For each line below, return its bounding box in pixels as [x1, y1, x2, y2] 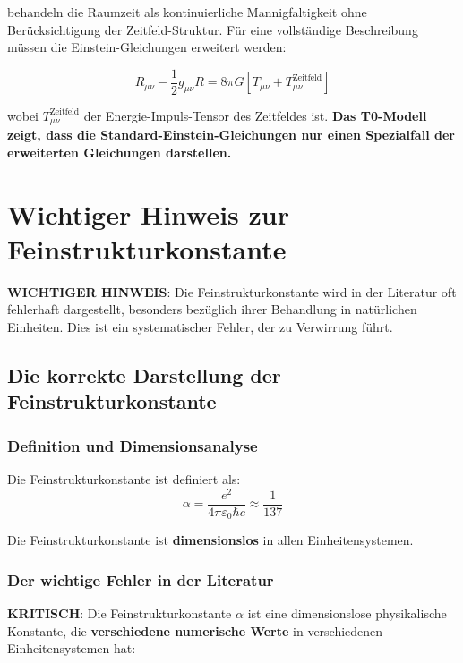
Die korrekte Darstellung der [7, 361, 281, 388]
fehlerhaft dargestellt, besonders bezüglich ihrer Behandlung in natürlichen [7, 300, 417, 319]
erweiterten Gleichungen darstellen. [7, 142, 232, 161]
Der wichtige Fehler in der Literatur [7, 568, 274, 591]
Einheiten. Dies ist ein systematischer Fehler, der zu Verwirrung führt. [7, 317, 393, 336]
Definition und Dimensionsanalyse [7, 434, 258, 456]
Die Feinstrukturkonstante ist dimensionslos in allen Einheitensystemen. [7, 531, 414, 549]
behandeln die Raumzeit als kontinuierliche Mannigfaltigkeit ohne [7, 3, 367, 21]
